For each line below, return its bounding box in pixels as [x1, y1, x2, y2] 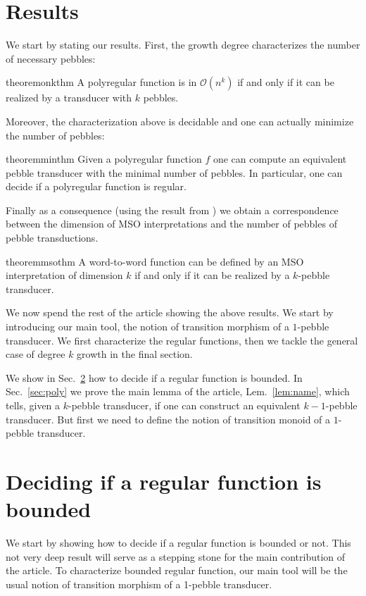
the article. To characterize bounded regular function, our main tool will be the [6, 563, 348, 578]
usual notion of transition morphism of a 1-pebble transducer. [6, 576, 272, 591]
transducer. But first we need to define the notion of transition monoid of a [6, 411, 331, 426]
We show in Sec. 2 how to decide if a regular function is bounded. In [6, 370, 303, 385]
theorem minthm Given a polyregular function [6, 151, 202, 166]
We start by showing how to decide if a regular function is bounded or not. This [6, 535, 351, 550]
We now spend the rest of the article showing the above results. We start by [6, 305, 334, 320]
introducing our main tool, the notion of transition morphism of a [6, 319, 289, 334]
